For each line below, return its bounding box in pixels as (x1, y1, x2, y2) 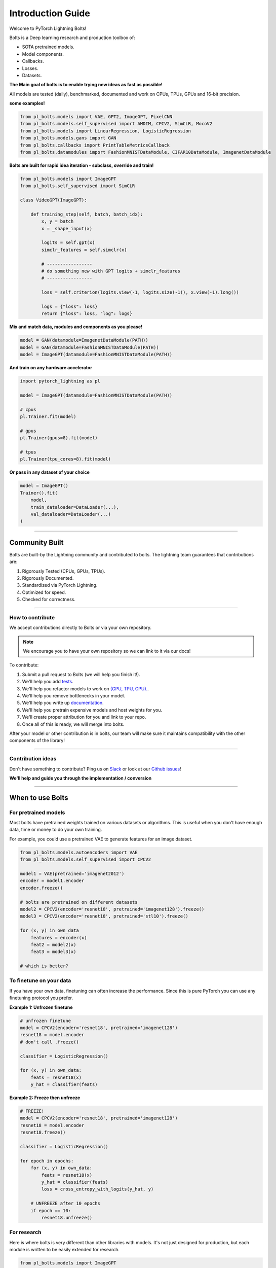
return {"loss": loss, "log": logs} (41, 311, 133, 316)
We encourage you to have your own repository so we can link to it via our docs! (23, 648, 191, 654)
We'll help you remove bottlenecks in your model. (22, 693, 125, 699)
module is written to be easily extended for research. (9, 1247, 120, 1253)
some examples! (9, 100, 45, 107)
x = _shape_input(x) (41, 226, 93, 231)
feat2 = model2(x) (30, 941, 76, 947)
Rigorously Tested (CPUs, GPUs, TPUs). (22, 568, 106, 574)
